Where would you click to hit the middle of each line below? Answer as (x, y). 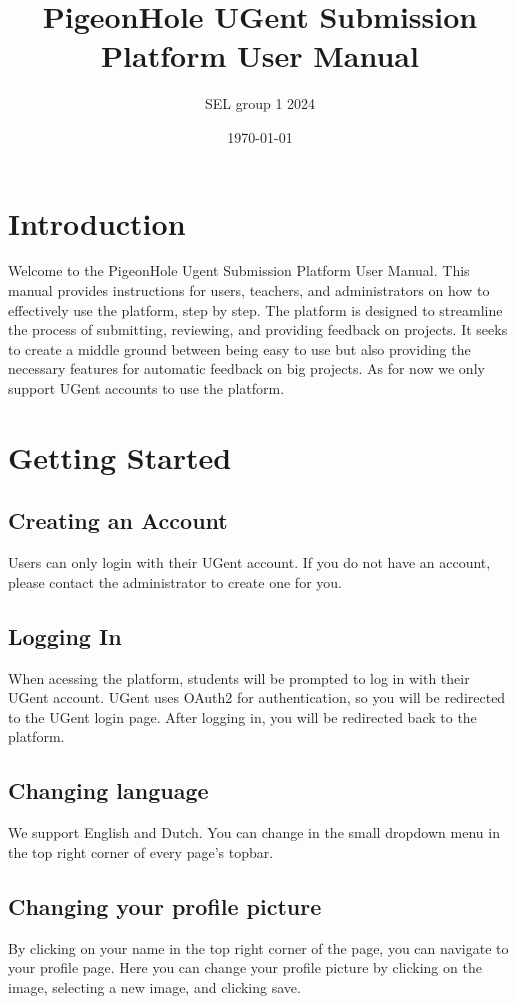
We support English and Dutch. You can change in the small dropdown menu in (254, 832)
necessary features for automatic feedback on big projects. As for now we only (246, 368)
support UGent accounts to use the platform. (146, 388)
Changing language (108, 790)
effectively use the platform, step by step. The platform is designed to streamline (255, 309)
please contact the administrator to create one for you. (175, 581)
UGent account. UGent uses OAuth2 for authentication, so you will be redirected (257, 697)
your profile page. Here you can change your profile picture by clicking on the (245, 967)
